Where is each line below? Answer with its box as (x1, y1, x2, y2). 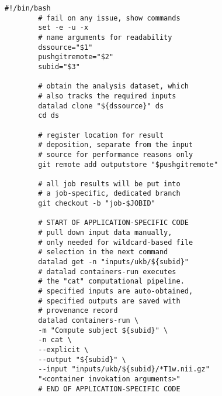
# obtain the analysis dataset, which (38, 82, 189, 91)
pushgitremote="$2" (38, 53, 114, 62)
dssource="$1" (38, 43, 93, 52)
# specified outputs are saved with (38, 296, 181, 305)
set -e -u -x (38, 23, 89, 32)
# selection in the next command (38, 248, 168, 257)
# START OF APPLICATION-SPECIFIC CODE (38, 219, 189, 227)
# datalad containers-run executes (38, 267, 176, 276)
